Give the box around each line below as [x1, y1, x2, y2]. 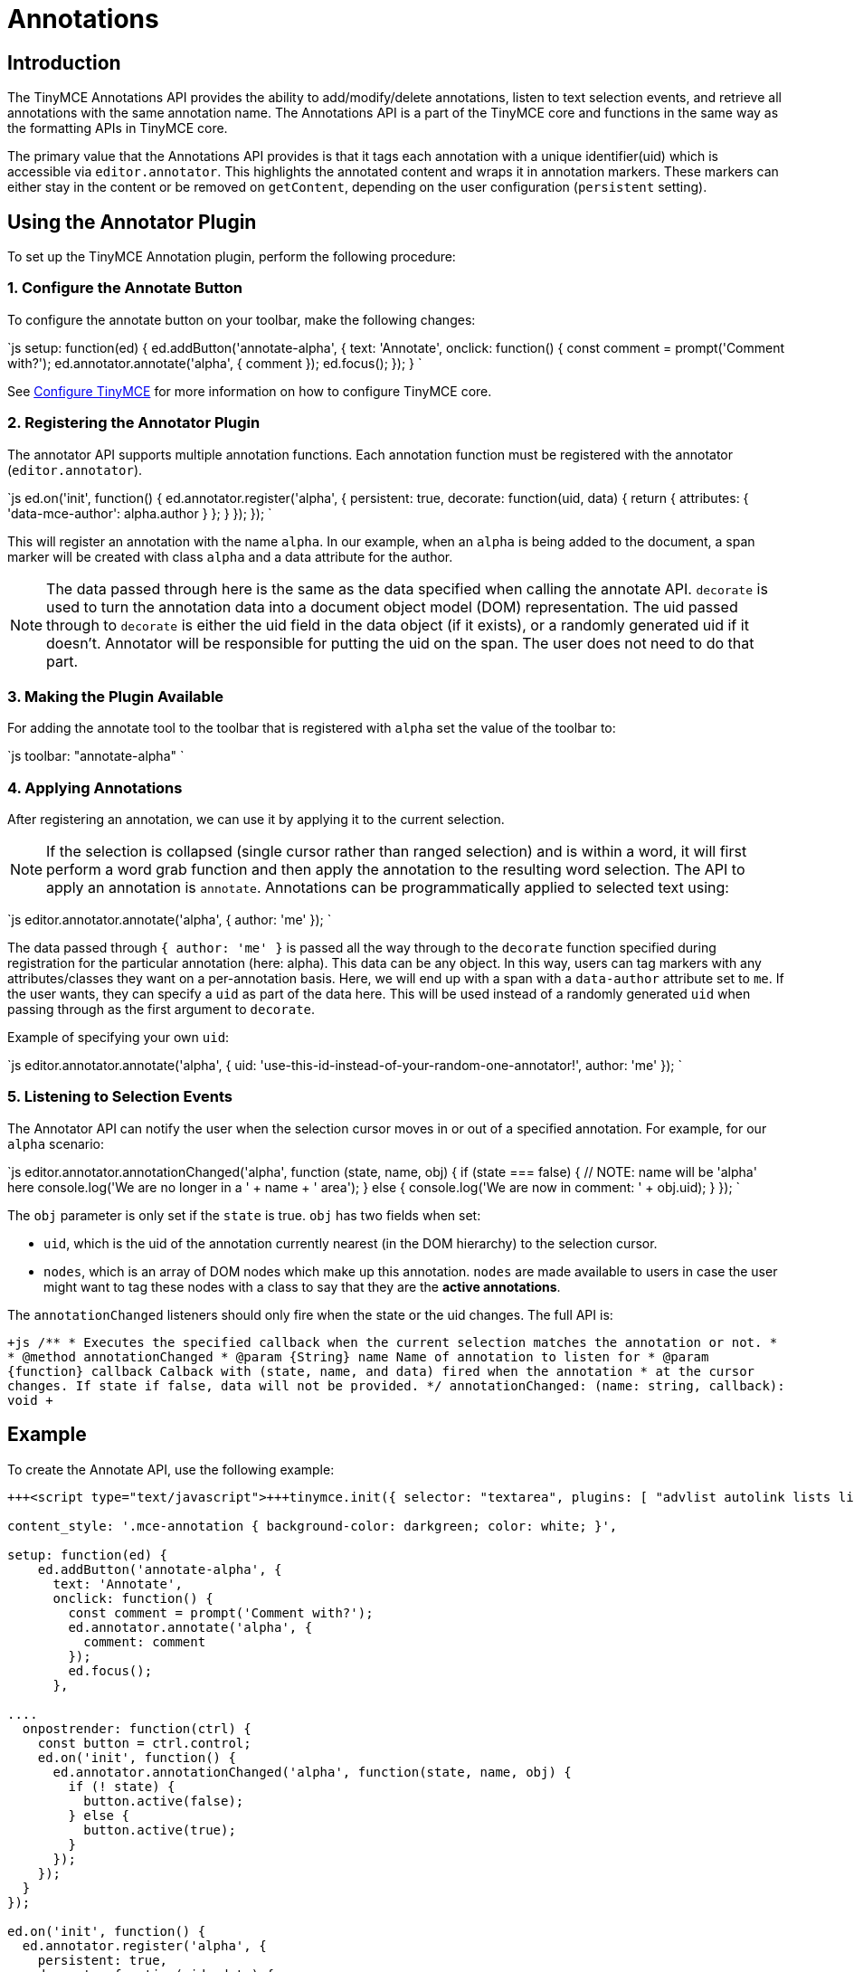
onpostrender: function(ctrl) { [22, 1721, 251, 1736]
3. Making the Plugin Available [7, 687, 224, 706]
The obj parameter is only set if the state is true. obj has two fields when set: [7, 1207, 481, 1223]
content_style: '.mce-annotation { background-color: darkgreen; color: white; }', [7, 1518, 618, 1533]
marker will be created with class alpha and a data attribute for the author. [7, 548, 453, 564]
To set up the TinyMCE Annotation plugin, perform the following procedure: [7, 249, 456, 265]
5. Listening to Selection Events [7, 1087, 233, 1106]
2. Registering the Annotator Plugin [7, 413, 261, 432]
